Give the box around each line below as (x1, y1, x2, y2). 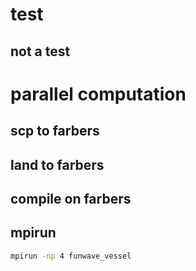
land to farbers (10, 156, 105, 173)
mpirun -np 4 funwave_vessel (10, 251, 132, 261)
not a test (10, 43, 71, 60)
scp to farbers (10, 123, 100, 140)
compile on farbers (10, 190, 132, 207)
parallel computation (10, 83, 187, 105)
